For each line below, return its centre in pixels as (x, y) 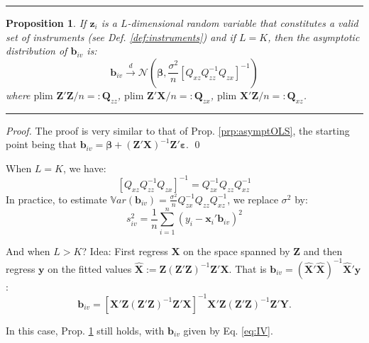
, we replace (253, 199)
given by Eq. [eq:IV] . (228, 330)
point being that (41, 144)
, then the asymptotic (314, 36)
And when (28, 251)
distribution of (37, 51)
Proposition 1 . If (46, 23)
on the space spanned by (237, 251)
